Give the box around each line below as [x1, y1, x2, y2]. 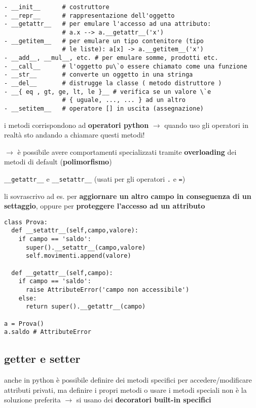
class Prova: [4, 218, 48, 226]
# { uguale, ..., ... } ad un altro [62, 96, 186, 104]
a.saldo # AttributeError [4, 328, 91, 336]
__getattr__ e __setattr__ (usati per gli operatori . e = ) [4, 173, 186, 184]
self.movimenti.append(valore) [25, 252, 131, 260]
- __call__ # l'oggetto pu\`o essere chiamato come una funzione [4, 62, 247, 70]
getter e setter [4, 351, 81, 366]
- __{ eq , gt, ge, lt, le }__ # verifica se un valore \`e [4, 88, 211, 95]
